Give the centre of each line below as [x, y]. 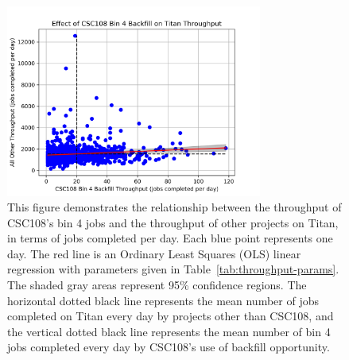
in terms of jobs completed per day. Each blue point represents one [170, 238]
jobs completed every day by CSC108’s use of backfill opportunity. [169, 347]
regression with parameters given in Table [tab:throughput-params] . [173, 269]
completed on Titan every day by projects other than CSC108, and [171, 316]
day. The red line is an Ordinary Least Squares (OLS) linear [154, 253]
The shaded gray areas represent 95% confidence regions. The [157, 285]
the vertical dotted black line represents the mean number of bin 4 [169, 331]
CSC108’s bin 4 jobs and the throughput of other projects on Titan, [173, 222]
